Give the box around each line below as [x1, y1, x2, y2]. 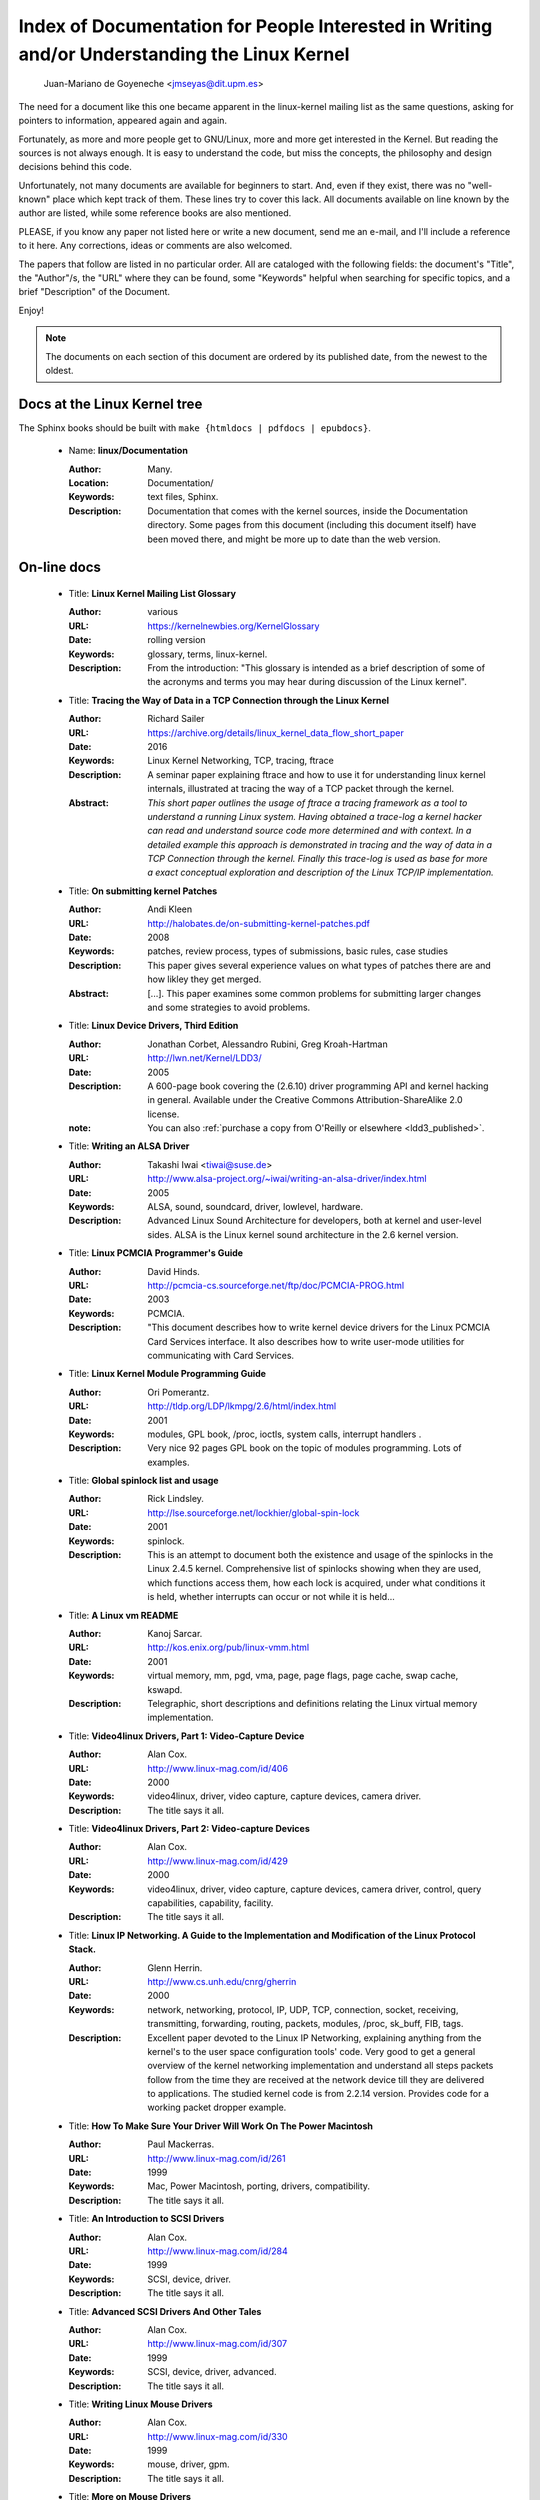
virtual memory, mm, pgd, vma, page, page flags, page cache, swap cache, [147, 1670, 459, 1682]
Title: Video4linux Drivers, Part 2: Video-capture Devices [68, 1823, 310, 1835]
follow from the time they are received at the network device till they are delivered [147, 2073, 485, 2085]
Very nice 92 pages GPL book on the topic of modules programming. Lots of [147, 1442, 462, 1454]
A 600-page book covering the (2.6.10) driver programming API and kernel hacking [147, 1080, 489, 1092]
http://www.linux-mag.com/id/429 [147, 1855, 289, 1867]
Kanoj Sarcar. [147, 1627, 203, 1639]
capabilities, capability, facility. [147, 1897, 274, 1909]
